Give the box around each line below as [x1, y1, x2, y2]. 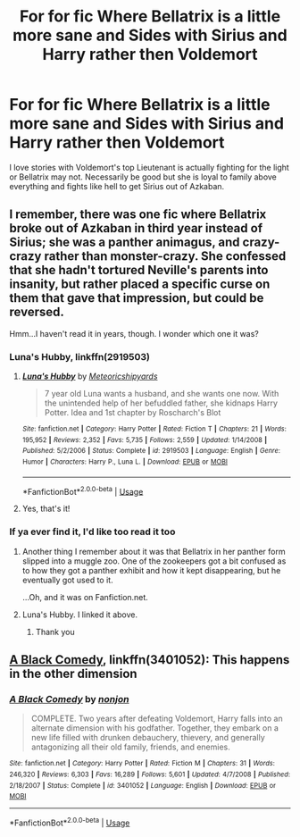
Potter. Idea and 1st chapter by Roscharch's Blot [44, 407, 221, 418]
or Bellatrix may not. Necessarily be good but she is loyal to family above [9, 172, 277, 182]
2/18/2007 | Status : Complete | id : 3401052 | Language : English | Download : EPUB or [9, 781, 277, 790]
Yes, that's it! [21, 503, 71, 515]
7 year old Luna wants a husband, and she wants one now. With [44, 389, 279, 399]
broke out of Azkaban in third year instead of [9, 221, 263, 236]
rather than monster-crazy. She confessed [44, 248, 287, 264]
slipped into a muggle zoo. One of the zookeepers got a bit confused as [21, 556, 287, 566]
